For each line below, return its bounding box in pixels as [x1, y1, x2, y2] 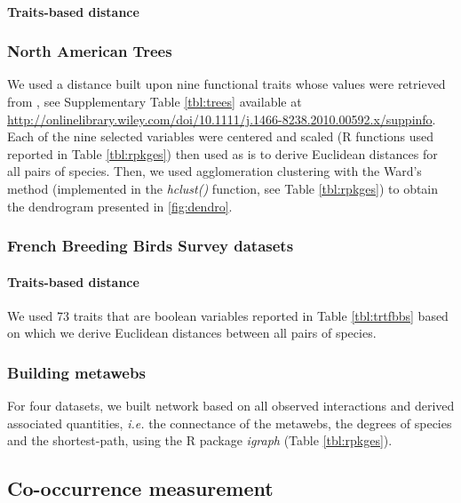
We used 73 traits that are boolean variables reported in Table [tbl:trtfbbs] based [7, 306, 449, 324]
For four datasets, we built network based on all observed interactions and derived [7, 396, 455, 415]
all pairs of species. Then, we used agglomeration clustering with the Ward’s [7, 162, 422, 180]
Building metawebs [7, 361, 146, 383]
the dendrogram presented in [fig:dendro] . [7, 196, 233, 215]
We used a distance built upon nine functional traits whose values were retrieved [7, 75, 446, 93]
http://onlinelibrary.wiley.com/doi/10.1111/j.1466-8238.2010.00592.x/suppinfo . [7, 109, 436, 128]
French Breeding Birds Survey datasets [7, 235, 294, 257]
